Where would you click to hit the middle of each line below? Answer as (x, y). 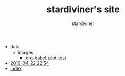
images (26, 52)
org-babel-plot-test (46, 58)
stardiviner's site (83, 9)
